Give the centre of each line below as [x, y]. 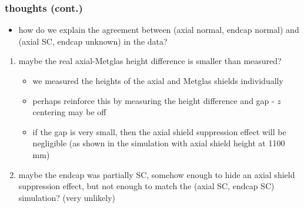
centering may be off [69, 112]
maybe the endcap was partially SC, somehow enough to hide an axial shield [157, 174]
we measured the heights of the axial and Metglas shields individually [158, 80]
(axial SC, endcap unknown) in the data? [93, 41]
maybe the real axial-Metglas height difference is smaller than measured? [150, 61]
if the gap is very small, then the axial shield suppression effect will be [159, 131]
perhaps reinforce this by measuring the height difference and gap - [153, 100]
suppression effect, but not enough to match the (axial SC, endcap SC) [146, 186]
